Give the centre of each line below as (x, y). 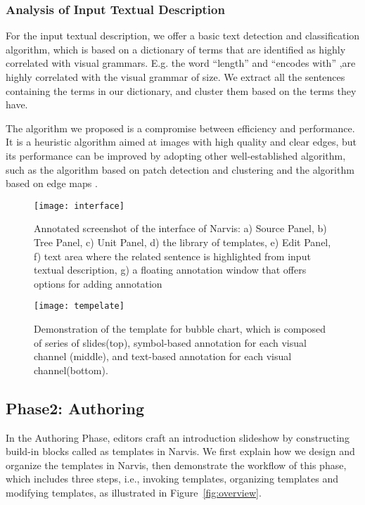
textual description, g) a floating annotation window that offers (170, 270)
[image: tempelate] (79, 306)
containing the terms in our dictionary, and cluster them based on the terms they (181, 90)
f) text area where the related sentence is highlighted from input (172, 256)
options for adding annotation (98, 283)
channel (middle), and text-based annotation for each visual (163, 356)
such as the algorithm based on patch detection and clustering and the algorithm (180, 169)
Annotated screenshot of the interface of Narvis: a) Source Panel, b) (180, 228)
